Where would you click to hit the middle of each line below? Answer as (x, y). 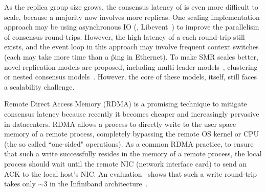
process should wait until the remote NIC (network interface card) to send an (126, 163)
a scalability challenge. (39, 86)
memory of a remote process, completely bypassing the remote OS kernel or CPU (132, 134)
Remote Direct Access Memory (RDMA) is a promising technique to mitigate (126, 104)
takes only (20, 184)
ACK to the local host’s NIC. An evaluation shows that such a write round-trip (130, 173)
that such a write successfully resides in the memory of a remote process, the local (133, 154)
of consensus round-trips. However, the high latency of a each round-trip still (125, 36)
